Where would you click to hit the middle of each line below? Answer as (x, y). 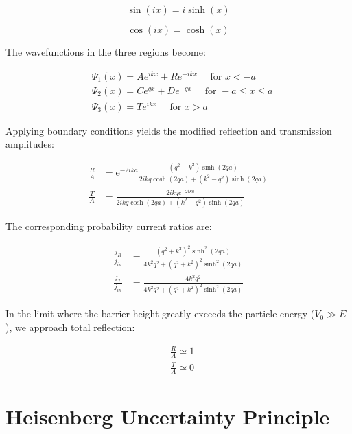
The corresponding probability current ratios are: (109, 226)
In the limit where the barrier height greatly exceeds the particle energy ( (160, 313)
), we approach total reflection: (70, 327)
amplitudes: (30, 144)
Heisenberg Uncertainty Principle (168, 416)
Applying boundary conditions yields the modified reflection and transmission (169, 130)
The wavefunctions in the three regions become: (106, 52)
